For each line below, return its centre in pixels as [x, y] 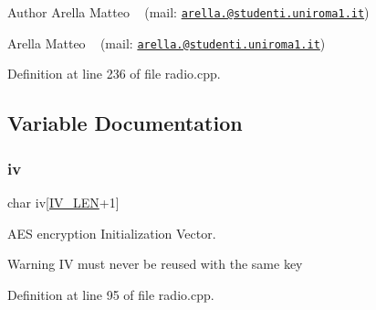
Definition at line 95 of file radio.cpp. [111, 294]
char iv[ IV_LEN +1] [63, 202]
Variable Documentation [125, 123]
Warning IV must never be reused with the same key [155, 264]
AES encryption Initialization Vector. [112, 233]
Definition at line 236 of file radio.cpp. [114, 74]
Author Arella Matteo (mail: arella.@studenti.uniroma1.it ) [188, 12]
